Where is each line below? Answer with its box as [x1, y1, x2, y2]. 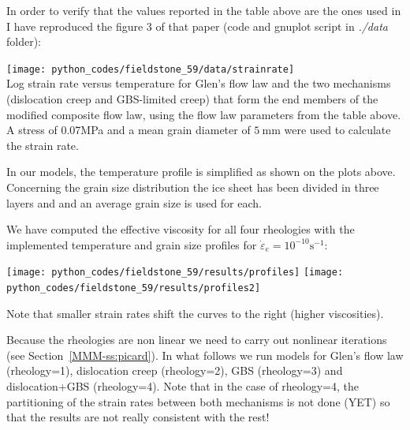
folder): [6, 33, 42, 50]
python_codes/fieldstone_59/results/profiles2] [6, 282, 261, 294]
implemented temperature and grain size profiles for [6, 236, 257, 252]
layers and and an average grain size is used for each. [6, 194, 262, 211]
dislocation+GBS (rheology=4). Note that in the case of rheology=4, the [6, 378, 359, 394]
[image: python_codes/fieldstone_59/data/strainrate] [6, 63, 295, 75]
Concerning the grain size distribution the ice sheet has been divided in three [6, 179, 379, 195]
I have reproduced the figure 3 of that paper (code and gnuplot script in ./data [6, 17, 388, 34]
